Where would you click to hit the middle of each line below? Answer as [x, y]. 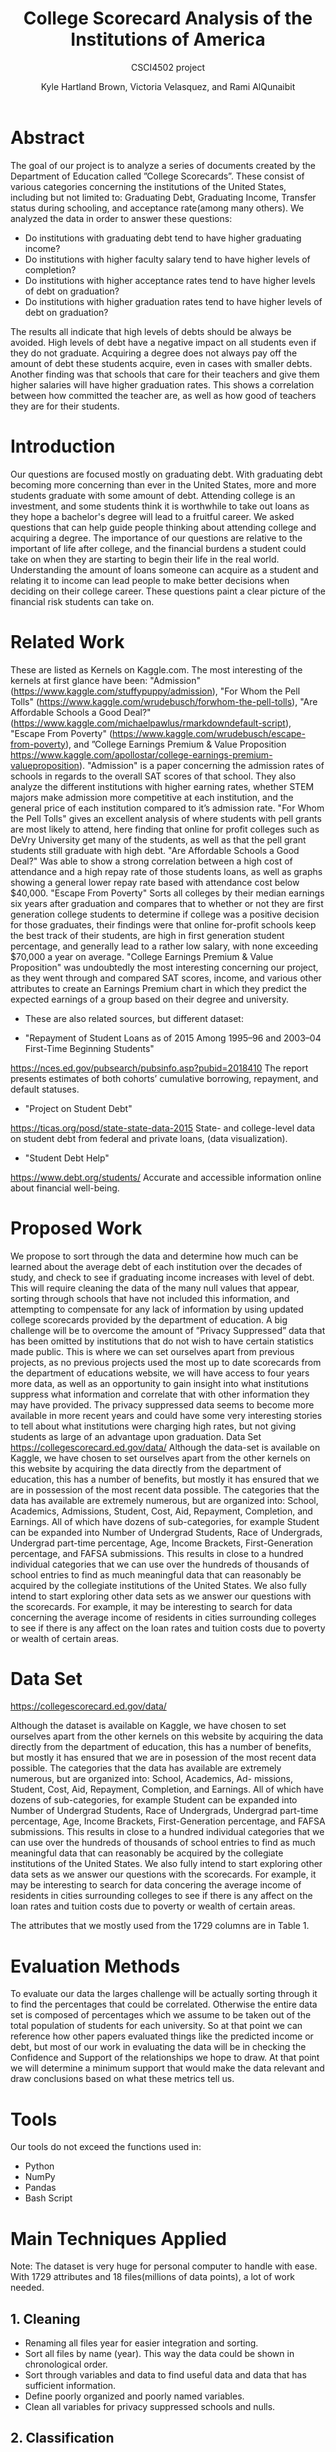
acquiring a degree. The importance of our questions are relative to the [156, 538]
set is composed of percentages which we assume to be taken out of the [161, 2015]
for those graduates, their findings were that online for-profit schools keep [163, 924]
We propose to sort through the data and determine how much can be [154, 1256]
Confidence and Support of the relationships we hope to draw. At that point [165, 2058]
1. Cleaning [45, 2318]
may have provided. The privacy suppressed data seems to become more [162, 1404]
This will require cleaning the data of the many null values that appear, [155, 1288]
